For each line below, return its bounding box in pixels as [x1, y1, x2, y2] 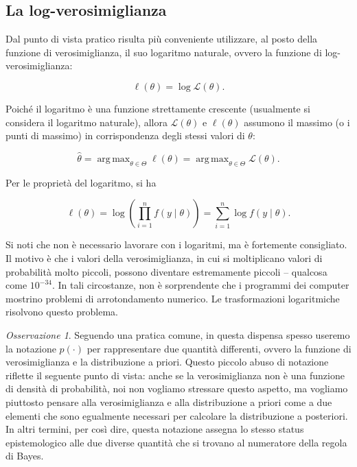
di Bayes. [5, 448, 44, 463]
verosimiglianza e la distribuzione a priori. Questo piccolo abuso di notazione [5, 355, 329, 369]
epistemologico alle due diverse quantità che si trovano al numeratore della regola [5, 435, 347, 449]
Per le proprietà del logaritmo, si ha [5, 175, 157, 189]
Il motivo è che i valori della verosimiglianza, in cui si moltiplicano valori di [5, 250, 323, 265]
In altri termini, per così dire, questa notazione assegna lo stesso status [5, 422, 304, 436]
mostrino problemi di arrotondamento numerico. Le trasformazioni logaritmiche [5, 291, 340, 305]
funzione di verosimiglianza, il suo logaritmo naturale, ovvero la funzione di [5, 45, 322, 59]
